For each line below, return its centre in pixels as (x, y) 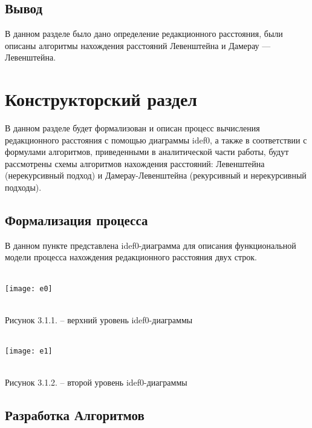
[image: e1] (29, 351)
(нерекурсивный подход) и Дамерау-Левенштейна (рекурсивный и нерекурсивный (156, 175)
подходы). (23, 187)
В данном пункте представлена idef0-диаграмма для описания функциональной (151, 245)
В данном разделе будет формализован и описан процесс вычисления (132, 128)
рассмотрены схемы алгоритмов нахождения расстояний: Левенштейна (135, 163)
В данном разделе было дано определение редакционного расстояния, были (144, 34)
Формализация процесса (76, 220)
